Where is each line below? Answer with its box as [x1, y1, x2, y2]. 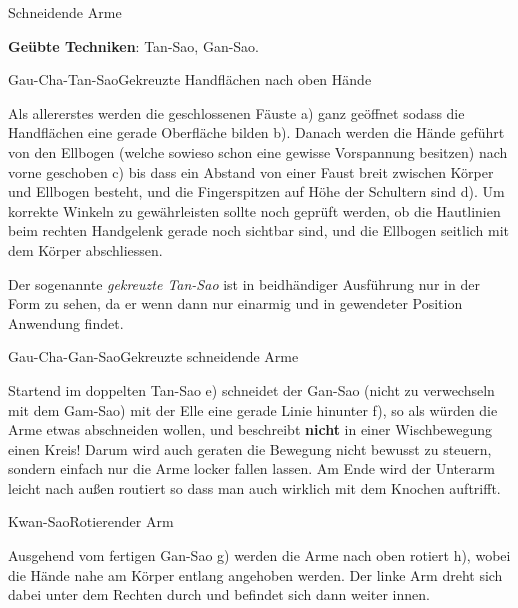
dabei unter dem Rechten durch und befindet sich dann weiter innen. [8, 584, 430, 605]
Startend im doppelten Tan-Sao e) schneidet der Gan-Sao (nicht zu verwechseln [8, 379, 495, 400]
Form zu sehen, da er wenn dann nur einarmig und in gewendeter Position [8, 293, 463, 314]
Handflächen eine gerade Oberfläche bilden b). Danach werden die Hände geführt [8, 122, 505, 143]
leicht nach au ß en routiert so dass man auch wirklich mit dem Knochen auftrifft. [8, 477, 501, 498]
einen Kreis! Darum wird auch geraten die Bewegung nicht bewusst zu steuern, [8, 438, 492, 459]
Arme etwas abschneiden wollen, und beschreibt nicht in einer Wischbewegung [8, 419, 493, 440]
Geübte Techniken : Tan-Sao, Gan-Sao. [8, 35, 260, 56]
